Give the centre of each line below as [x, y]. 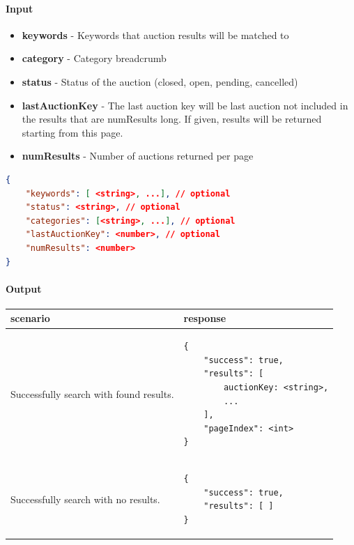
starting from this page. [72, 132]
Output [24, 288]
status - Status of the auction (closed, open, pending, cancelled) [160, 81]
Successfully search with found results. [92, 393]
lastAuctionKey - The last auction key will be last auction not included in [185, 105]
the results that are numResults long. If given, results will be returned [172, 119]
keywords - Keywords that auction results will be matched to [155, 34]
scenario [30, 318]
